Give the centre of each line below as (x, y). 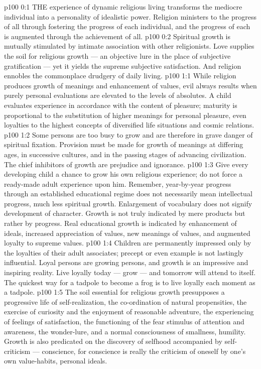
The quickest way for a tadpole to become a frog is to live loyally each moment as (130, 282)
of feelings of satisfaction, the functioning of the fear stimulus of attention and (124, 321)
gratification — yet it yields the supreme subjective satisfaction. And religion (123, 66)
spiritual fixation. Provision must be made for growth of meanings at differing (124, 144)
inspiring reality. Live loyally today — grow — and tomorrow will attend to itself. (130, 272)
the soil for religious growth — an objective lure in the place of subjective (117, 55)
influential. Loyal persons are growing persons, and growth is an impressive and (126, 262)
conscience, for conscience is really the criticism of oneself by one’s (144, 351)
